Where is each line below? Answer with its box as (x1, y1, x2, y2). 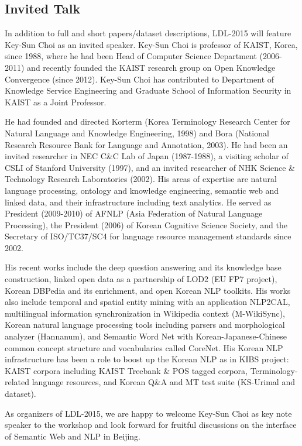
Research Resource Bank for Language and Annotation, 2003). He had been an (5, 138, 288, 150)
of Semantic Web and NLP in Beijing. (5, 430, 140, 442)
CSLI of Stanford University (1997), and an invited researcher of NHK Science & (5, 161, 296, 173)
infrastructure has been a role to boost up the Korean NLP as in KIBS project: (5, 353, 289, 365)
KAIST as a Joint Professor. (5, 95, 107, 108)
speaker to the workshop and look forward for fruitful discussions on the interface (5, 418, 297, 431)
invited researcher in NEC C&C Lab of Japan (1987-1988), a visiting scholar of (5, 150, 289, 162)
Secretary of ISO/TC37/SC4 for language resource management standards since (5, 230, 291, 242)
